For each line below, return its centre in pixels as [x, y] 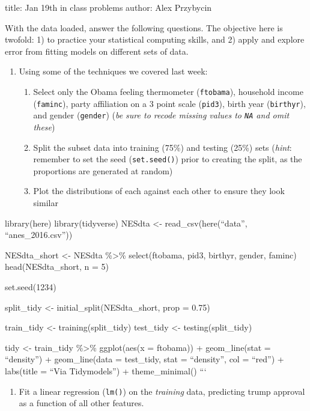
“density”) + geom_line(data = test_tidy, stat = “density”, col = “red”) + [144, 359]
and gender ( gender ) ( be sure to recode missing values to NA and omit [161, 115]
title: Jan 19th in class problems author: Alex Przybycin [108, 7]
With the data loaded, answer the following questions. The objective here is [144, 27]
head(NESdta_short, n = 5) [57, 266]
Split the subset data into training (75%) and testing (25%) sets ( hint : [163, 147]
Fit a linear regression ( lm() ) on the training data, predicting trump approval [162, 391]
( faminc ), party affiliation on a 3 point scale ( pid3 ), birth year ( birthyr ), [169, 103]
